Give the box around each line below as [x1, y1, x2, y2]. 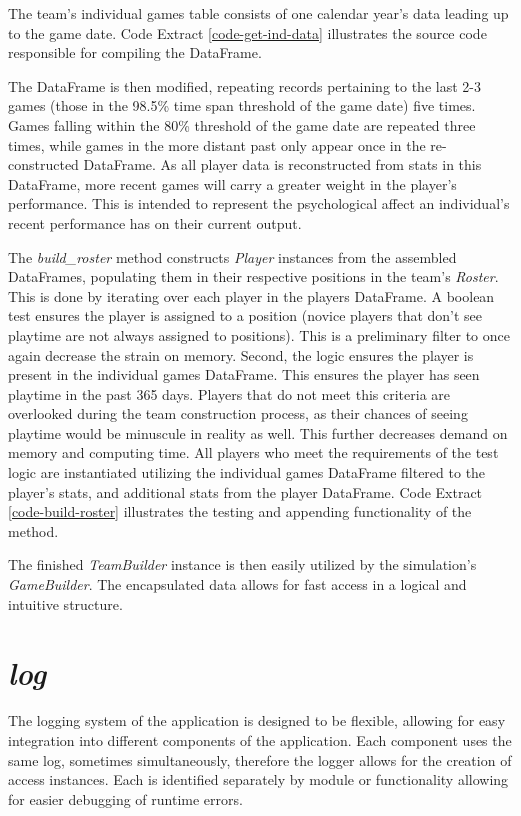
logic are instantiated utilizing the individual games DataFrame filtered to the [8, 462, 486, 483]
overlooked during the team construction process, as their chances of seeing [8, 403, 468, 424]
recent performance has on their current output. [8, 212, 302, 233]
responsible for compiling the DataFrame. [8, 42, 262, 63]
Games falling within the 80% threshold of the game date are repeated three [8, 114, 476, 135]
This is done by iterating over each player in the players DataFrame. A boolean [8, 285, 495, 306]
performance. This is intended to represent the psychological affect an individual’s [8, 193, 510, 214]
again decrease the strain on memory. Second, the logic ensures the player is [8, 344, 474, 365]
